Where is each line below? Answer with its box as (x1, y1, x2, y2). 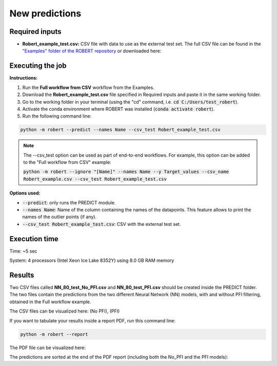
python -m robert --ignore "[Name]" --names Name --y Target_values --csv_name (23, 169, 229, 175)
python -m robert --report (20, 331, 88, 337)
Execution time (9, 234, 58, 243)
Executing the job (9, 62, 67, 70)
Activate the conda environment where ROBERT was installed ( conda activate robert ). (22, 106, 215, 112)
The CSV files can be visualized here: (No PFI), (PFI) (9, 308, 120, 314)
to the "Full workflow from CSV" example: (23, 159, 111, 165)
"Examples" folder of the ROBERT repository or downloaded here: (22, 48, 162, 54)
